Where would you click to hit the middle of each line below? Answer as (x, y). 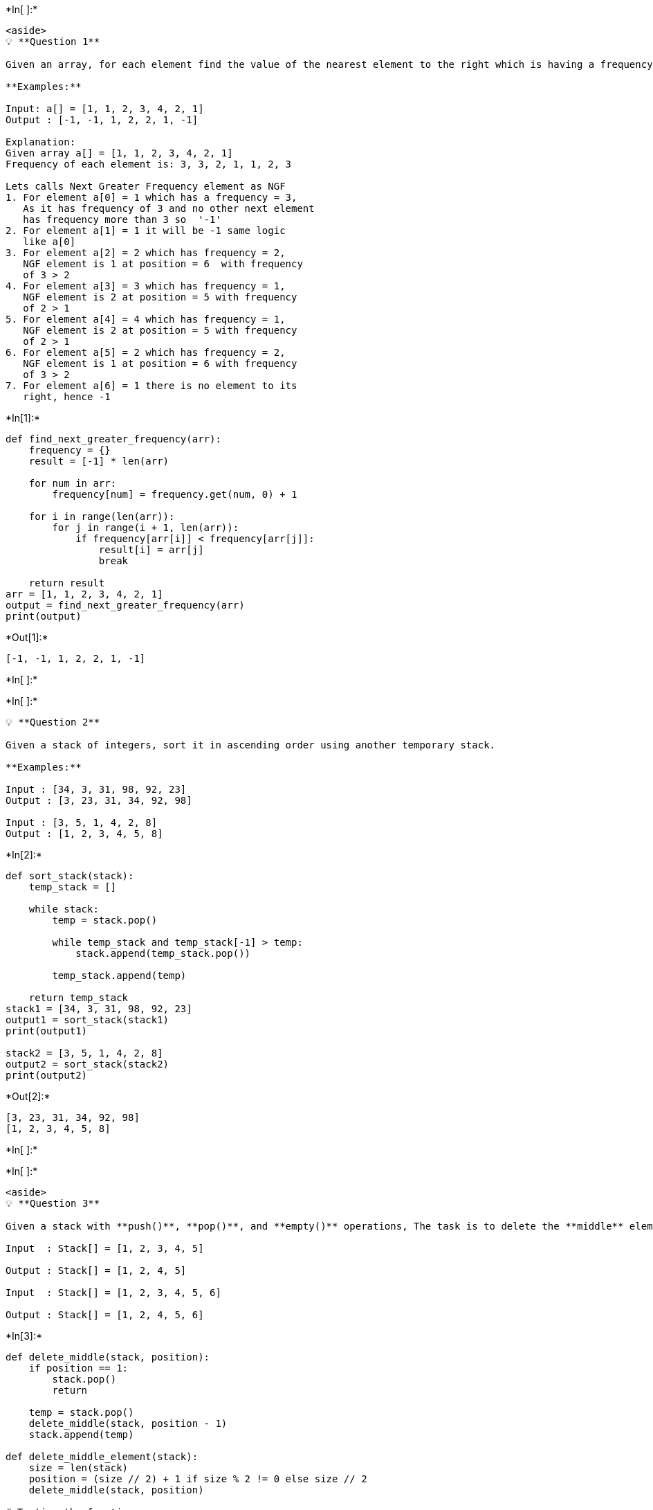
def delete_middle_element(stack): (102, 1457)
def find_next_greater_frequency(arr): (113, 439)
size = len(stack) (79, 1468)
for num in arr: (73, 483)
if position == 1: (79, 1368)
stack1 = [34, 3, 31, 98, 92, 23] (99, 1009)
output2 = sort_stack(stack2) (88, 1064)
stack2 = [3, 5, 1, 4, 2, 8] (84, 1053)
